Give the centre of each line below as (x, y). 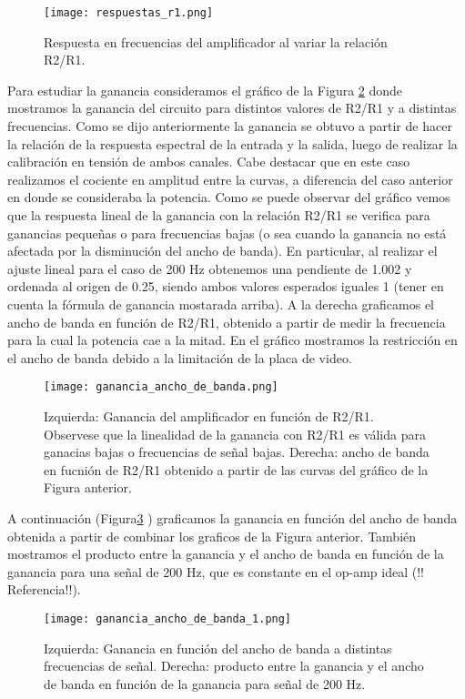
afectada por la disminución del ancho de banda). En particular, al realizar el (222, 251)
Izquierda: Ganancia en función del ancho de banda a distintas (218, 648)
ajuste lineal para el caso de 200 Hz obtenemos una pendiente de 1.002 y (210, 268)
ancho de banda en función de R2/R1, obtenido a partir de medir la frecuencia (227, 322)
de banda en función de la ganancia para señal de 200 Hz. (205, 683)
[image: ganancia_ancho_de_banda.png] (161, 387)
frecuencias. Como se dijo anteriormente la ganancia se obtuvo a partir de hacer (230, 126)
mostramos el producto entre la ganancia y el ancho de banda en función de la (226, 554)
